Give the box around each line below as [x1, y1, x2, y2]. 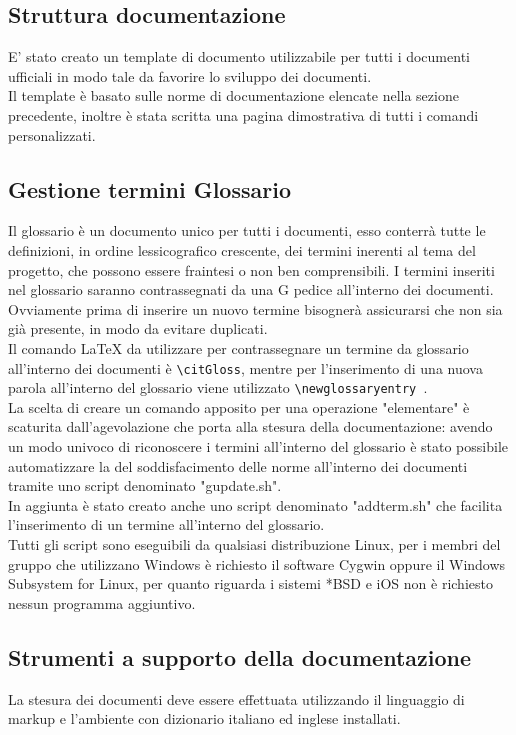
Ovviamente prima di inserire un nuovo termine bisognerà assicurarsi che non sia [8, 298, 503, 319]
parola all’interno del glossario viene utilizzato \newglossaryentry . [8, 377, 428, 398]
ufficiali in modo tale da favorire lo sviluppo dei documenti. [8, 65, 372, 86]
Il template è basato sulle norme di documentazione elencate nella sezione [8, 85, 459, 106]
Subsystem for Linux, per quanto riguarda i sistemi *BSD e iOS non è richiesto [8, 573, 493, 594]
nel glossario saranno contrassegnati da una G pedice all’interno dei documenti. [8, 279, 494, 300]
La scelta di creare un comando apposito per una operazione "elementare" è [8, 396, 470, 417]
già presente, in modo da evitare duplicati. [8, 318, 268, 339]
